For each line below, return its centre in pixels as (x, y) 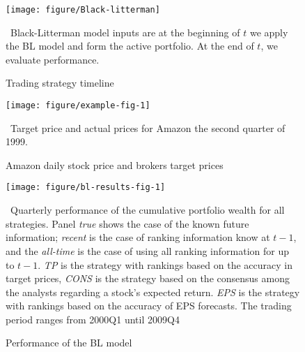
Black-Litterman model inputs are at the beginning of (125, 32)
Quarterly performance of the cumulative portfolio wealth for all (147, 210)
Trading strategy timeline (60, 83)
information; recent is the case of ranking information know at (138, 237)
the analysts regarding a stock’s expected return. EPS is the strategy (153, 292)
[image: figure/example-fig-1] (78, 106)
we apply (269, 32)
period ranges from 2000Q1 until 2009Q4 (93, 319)
